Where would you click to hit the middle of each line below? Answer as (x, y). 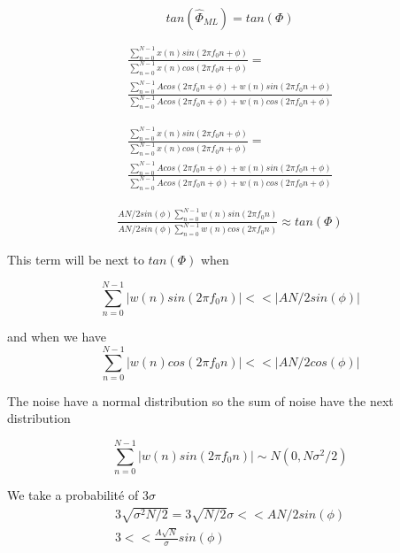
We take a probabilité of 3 (78, 495)
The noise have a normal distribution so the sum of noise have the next (200, 400)
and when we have (57, 337)
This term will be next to (76, 260)
